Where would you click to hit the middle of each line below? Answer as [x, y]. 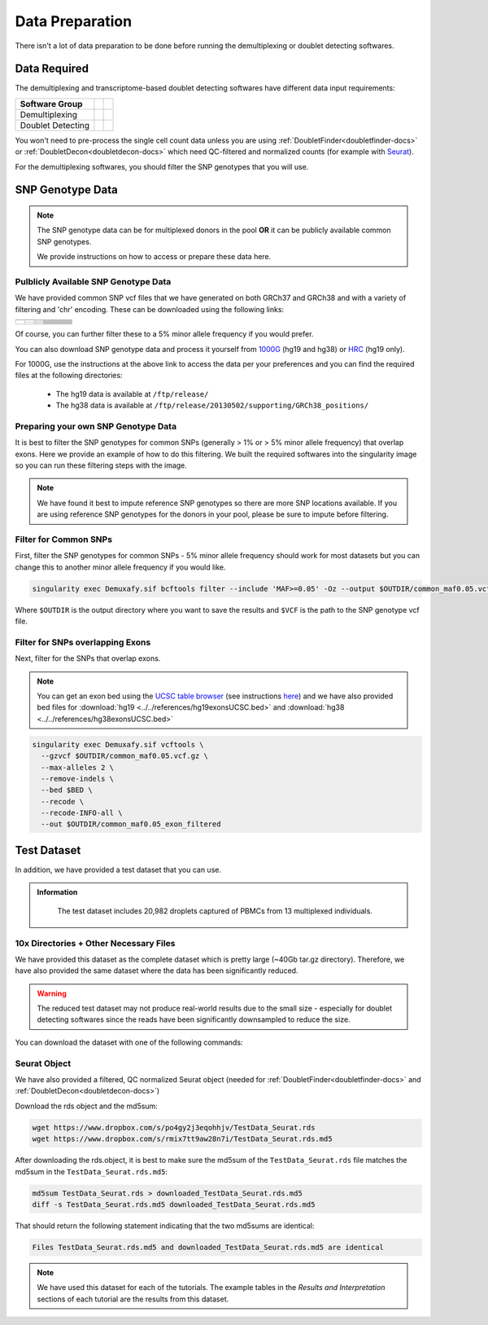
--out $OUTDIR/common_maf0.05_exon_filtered [131, 824]
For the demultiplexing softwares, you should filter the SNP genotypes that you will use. [162, 166]
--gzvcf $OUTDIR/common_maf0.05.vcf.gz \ [125, 756]
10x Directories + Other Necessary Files [95, 943]
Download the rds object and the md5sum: [86, 1106]
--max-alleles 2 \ [77, 767]
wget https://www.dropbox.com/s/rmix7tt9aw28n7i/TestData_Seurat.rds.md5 [182, 1139]
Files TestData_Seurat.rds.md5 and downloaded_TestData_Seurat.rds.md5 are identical [208, 1247]
